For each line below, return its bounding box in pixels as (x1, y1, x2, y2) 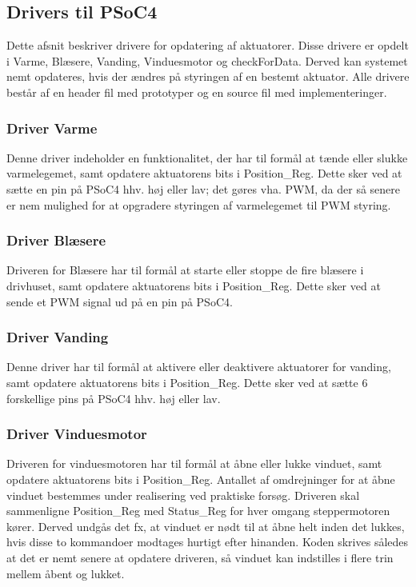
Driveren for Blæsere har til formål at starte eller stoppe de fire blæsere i (6, 262, 364, 278)
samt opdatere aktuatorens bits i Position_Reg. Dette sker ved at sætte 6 (6, 373, 368, 390)
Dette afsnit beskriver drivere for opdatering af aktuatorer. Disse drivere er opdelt (6, 37, 409, 54)
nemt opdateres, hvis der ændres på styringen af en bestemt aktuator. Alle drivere (6, 68, 410, 85)
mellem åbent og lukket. (6, 565, 125, 581)
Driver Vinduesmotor (6, 424, 147, 444)
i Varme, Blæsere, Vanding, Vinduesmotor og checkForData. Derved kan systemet (6, 52, 408, 69)
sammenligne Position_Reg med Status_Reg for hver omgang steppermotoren (6, 502, 390, 519)
